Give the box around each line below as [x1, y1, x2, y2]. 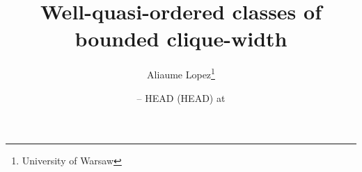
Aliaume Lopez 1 [147, 65, 215, 81]
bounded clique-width [74, 24, 288, 53]
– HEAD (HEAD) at [136, 90, 226, 105]
